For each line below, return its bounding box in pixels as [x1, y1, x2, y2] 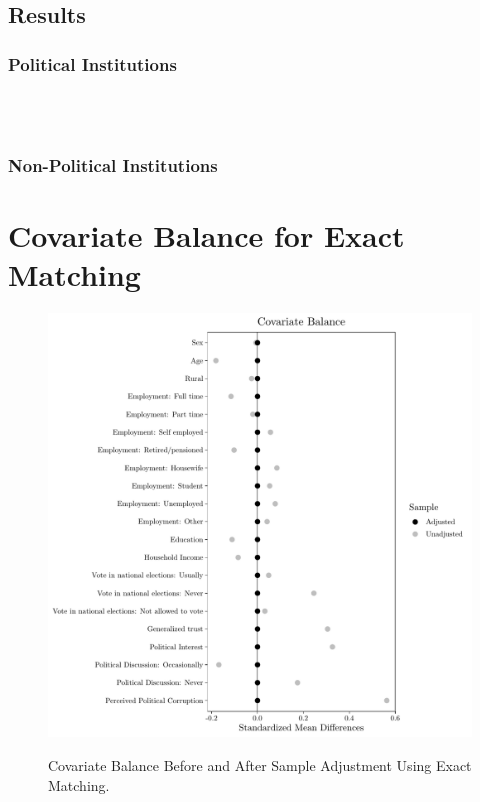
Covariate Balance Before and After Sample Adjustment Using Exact [48, 754, 472, 775]
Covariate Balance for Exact [8, 215, 405, 256]
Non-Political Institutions [8, 153, 218, 178]
